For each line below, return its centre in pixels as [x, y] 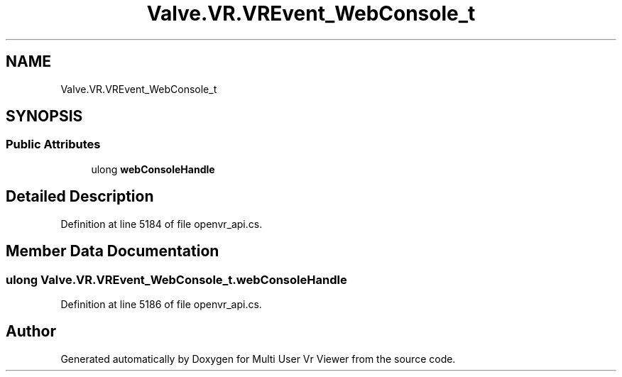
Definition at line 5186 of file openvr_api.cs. [161, 304]
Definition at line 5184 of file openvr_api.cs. [162, 224]
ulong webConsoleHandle [153, 169]
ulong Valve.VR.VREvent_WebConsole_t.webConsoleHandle [176, 279]
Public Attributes [53, 144]
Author [31, 332]
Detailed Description [80, 197]
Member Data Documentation [113, 251]
